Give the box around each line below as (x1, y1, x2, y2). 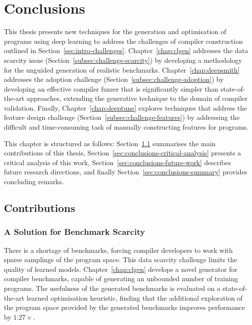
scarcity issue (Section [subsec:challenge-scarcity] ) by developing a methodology (4, 55, 242, 65)
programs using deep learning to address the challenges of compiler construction (4, 36, 243, 46)
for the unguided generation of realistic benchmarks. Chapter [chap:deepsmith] (4, 64, 240, 75)
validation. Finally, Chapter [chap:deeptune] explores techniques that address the (4, 102, 247, 113)
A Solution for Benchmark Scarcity (4, 226, 145, 238)
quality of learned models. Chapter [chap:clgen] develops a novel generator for (4, 264, 237, 274)
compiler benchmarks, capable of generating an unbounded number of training (4, 273, 238, 284)
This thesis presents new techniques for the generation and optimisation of (4, 26, 227, 37)
